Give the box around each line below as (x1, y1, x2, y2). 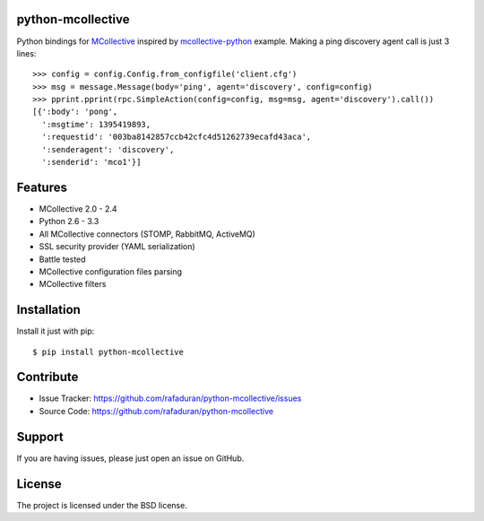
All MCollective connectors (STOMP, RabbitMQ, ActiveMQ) (39, 229, 255, 239)
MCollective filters (39, 279, 107, 290)
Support (16, 429, 64, 444)
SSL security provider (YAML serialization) (39, 241, 196, 252)
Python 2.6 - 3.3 (39, 216, 99, 227)
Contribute (16, 369, 79, 385)
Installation (16, 302, 81, 317)
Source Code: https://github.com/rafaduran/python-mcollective (39, 405, 273, 416)
